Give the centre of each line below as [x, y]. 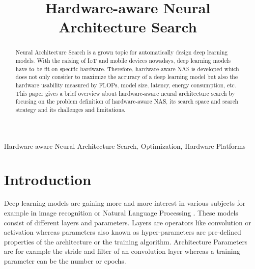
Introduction [48, 179]
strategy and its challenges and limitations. [71, 109]
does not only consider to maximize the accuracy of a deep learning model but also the [127, 77]
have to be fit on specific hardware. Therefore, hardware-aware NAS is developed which [127, 68]
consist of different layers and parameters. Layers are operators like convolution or [128, 222]
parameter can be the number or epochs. [65, 260]
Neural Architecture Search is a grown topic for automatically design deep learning [122, 52]
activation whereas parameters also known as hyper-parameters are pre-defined [123, 232]
